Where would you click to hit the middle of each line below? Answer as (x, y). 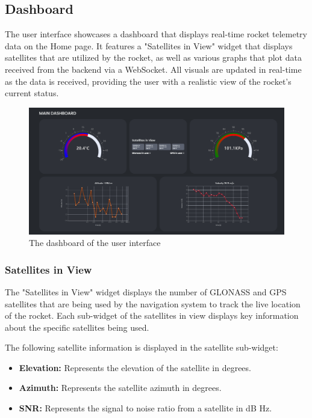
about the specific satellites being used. (77, 327)
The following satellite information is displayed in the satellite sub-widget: (142, 347)
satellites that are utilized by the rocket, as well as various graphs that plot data (153, 57)
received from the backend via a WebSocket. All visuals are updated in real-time (153, 69)
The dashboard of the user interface (95, 243)
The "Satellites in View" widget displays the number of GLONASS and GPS (146, 291)
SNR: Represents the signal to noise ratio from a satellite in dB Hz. (145, 408)
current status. (32, 93)
